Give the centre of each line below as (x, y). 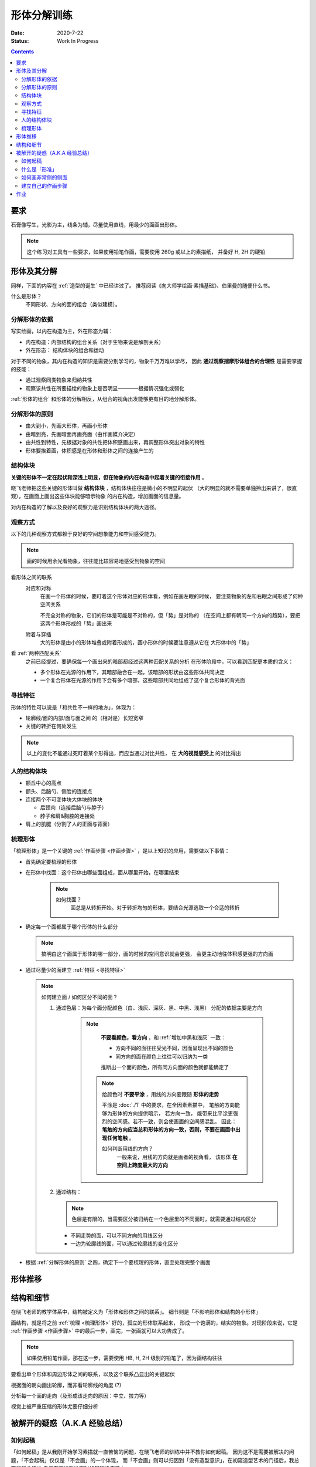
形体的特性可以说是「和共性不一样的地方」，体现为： (74, 707)
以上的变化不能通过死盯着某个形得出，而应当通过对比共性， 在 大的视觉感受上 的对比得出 (134, 753)
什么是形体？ (26, 296)
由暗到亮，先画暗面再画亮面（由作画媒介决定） (82, 434)
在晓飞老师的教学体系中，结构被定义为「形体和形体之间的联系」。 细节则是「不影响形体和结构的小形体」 (136, 1312)
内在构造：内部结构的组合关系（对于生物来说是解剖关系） (95, 342)
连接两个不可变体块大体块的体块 (64, 800)
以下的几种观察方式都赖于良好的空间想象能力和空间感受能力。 (85, 533)
